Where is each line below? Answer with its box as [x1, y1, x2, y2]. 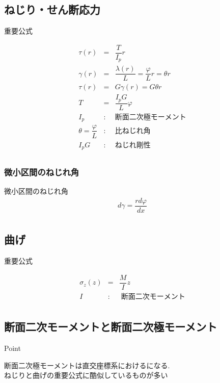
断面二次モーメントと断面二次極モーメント [4, 319, 217, 335]
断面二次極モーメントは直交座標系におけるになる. [4, 360, 170, 370]
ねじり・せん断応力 [4, 2, 100, 17]
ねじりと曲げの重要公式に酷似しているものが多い [4, 370, 168, 380]
